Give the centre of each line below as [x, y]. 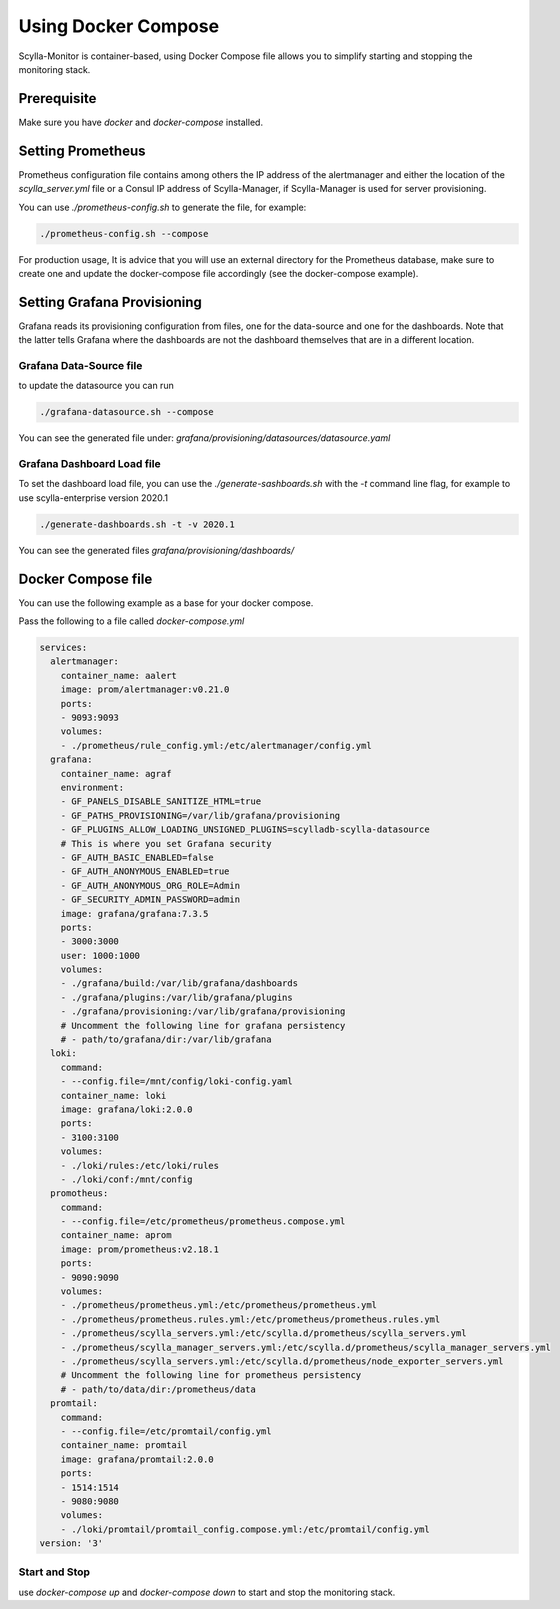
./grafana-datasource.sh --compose [126, 412]
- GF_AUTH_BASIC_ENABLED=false [137, 857]
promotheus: [79, 1193]
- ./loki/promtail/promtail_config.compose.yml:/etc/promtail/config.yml [245, 1529]
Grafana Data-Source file [80, 365]
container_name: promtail [124, 1445]
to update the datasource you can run [96, 386]
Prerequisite [57, 98]
